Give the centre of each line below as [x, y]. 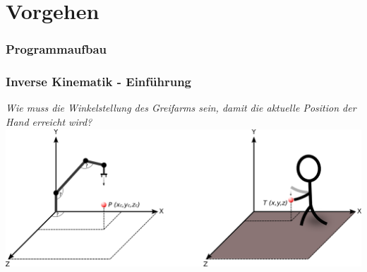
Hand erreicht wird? [49, 122]
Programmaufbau [56, 49]
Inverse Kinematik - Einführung [99, 82]
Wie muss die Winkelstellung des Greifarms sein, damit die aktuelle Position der [181, 108]
